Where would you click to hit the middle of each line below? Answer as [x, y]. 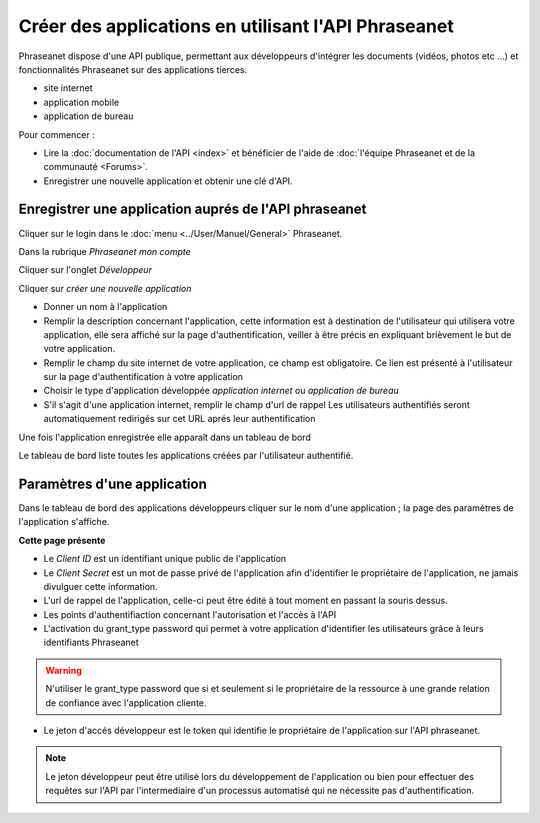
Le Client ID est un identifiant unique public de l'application [165, 559]
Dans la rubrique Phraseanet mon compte [105, 251]
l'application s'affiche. [64, 522]
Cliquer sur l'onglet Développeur [85, 270]
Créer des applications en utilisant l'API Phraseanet [236, 26]
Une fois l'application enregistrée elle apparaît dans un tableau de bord [165, 437]
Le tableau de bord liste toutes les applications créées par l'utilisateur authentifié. [186, 456]
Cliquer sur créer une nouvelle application [105, 288]
